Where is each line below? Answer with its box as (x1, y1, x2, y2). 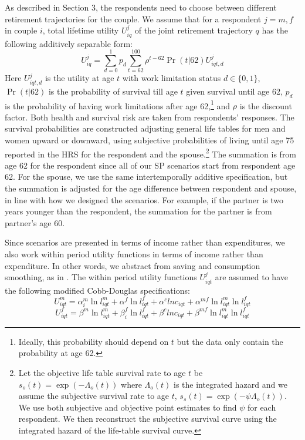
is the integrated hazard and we (174, 378, 287, 390)
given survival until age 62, (186, 85, 283, 97)
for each (247, 401, 276, 413)
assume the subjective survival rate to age (18, 389, 170, 402)
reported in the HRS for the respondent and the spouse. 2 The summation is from (5, 146, 297, 160)
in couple (5, 24, 38, 36)
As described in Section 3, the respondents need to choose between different (5, 1, 277, 13)
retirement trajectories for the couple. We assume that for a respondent (5, 12, 262, 25)
